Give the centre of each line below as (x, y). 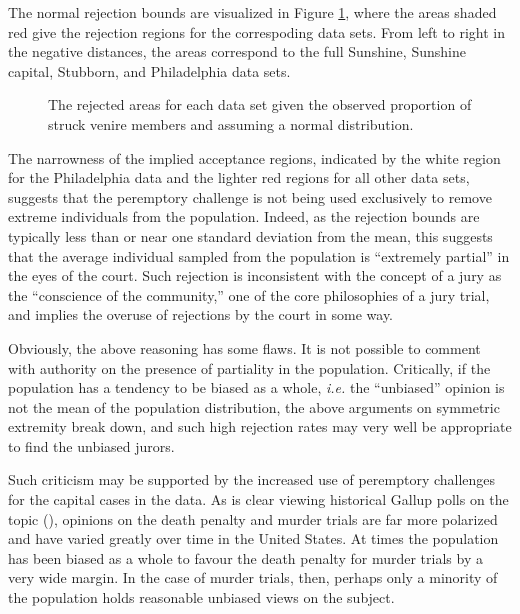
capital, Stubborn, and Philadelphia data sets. (149, 70)
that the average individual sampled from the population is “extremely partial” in (259, 255)
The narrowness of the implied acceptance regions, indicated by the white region (254, 157)
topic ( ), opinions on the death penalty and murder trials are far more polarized (253, 518)
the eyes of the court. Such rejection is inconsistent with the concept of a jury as (255, 275)
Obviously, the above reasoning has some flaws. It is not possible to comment (244, 347)
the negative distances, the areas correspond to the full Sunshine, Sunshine (237, 51)
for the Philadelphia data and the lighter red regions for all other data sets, (239, 177)
